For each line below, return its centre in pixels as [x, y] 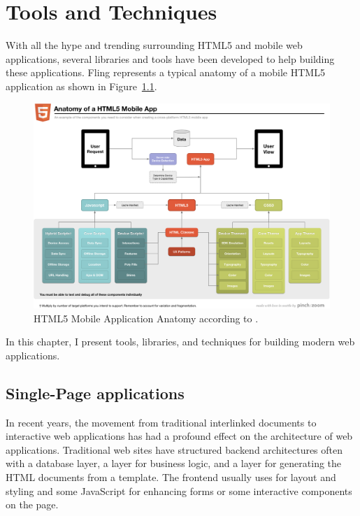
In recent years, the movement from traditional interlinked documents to [161, 422]
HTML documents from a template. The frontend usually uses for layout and [171, 477]
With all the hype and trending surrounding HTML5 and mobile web [154, 45]
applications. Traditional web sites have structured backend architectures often [174, 449]
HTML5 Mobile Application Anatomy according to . [146, 318]
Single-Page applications [95, 393]
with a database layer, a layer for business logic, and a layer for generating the [174, 463]
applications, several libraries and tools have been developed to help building [170, 58]
